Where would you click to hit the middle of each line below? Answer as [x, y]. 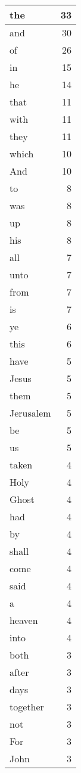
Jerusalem [30, 413]
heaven [24, 620]
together [27, 707]
